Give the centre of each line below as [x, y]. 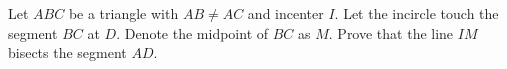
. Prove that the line [391, 32]
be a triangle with [123, 13]
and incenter [285, 13]
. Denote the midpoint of [192, 32]
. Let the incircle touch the [416, 13]
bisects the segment [67, 52]
